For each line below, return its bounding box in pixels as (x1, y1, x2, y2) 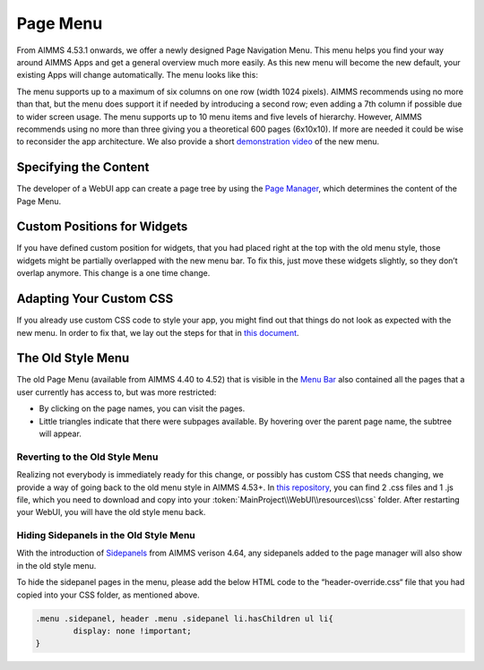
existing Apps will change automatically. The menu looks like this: (16, 70, 259, 81)
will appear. (39, 428, 82, 439)
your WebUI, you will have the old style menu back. (16, 507, 206, 518)
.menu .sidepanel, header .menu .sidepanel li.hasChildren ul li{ (35, 614, 333, 623)
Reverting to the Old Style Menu (16, 451, 159, 463)
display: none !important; (73, 626, 192, 636)
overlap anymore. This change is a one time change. (16, 268, 211, 279)
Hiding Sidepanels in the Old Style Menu (16, 529, 196, 542)
